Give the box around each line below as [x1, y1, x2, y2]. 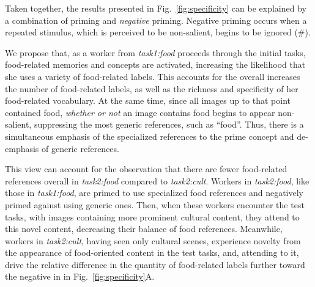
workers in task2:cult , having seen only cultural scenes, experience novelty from [5, 234, 301, 247]
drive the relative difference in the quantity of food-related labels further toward [5, 258, 305, 271]
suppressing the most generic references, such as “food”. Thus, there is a [34, 118, 304, 131]
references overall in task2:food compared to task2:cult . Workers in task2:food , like [5, 174, 309, 187]
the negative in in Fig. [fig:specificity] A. [5, 270, 155, 283]
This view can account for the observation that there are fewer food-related [5, 162, 287, 175]
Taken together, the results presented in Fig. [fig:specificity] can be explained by [5, 2, 306, 14]
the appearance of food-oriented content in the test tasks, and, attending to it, [5, 246, 299, 259]
